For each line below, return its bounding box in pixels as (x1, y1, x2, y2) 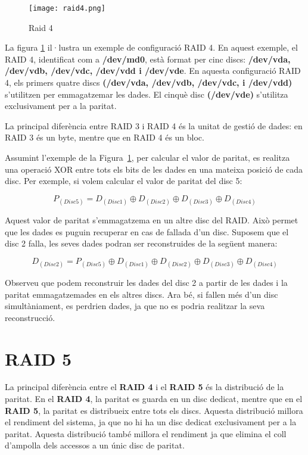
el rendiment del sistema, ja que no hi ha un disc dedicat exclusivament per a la (5, 416, 297, 428)
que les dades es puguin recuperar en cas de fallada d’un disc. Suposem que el (5, 225, 289, 238)
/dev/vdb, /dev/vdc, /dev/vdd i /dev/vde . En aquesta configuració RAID (5, 64, 301, 77)
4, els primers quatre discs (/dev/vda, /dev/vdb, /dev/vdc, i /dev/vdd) (5, 76, 293, 89)
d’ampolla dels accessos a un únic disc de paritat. (5, 439, 185, 451)
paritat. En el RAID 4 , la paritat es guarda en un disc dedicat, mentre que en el (5, 392, 303, 405)
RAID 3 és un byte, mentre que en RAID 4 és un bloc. (5, 131, 204, 144)
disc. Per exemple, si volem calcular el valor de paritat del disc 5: (5, 174, 242, 187)
